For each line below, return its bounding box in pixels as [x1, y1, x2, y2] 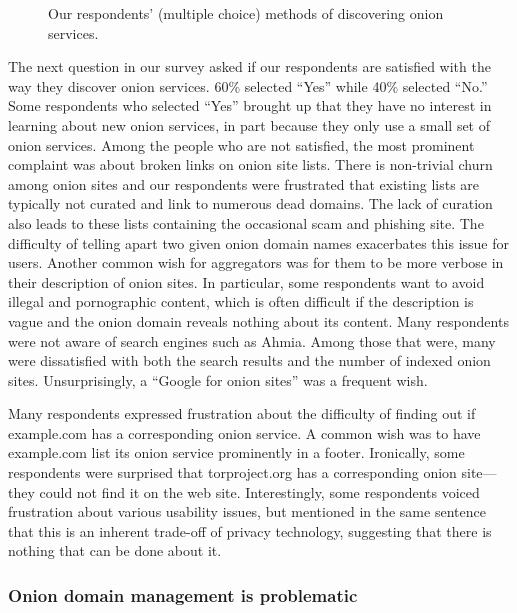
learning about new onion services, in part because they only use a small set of [8, 114, 491, 135]
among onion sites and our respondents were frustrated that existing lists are [8, 173, 480, 194]
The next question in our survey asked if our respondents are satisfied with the [8, 56, 491, 77]
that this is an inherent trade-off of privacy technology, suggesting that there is [8, 520, 492, 541]
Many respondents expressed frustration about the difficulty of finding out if [8, 403, 476, 424]
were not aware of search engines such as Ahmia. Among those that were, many [8, 330, 496, 351]
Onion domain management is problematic [8, 582, 358, 607]
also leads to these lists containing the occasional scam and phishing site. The [8, 212, 484, 233]
